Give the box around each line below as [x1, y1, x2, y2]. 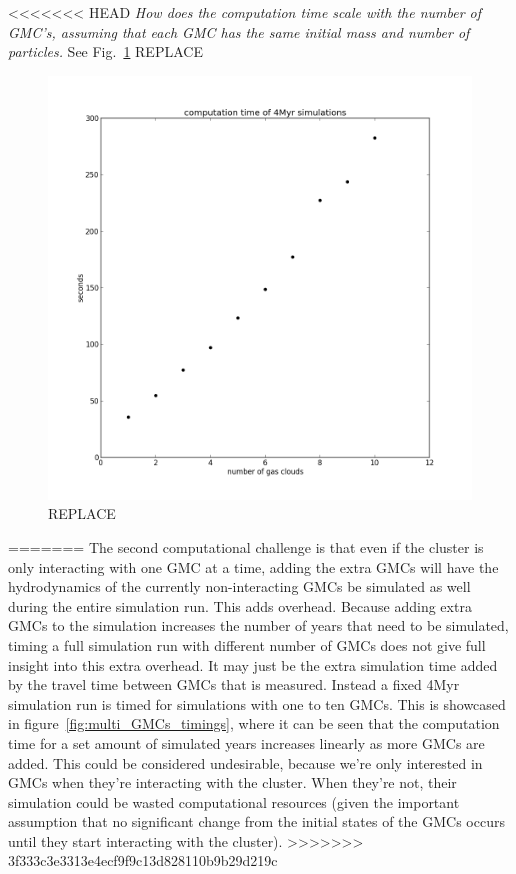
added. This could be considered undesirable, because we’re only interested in [8, 752, 483, 773]
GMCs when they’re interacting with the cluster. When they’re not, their [8, 772, 457, 793]
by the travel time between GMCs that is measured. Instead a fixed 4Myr [8, 674, 460, 695]
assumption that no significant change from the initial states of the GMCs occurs [8, 811, 505, 832]
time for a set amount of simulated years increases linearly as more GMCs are [8, 732, 485, 753]
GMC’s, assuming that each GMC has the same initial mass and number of [8, 21, 470, 42]
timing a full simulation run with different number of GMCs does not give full [8, 634, 486, 655]
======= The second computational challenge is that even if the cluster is [8, 536, 484, 557]
